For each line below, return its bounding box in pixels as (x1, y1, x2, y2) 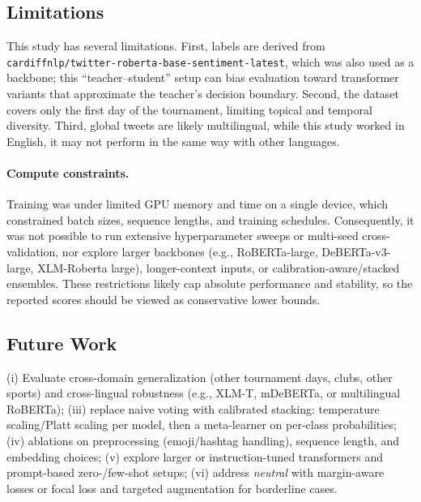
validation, (6, 243, 59, 260)
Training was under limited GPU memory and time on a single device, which (6, 195, 389, 212)
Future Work (6, 330, 117, 355)
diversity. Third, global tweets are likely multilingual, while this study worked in (6, 117, 405, 134)
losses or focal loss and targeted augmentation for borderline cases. (6, 479, 338, 496)
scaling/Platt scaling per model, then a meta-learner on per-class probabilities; (6, 416, 397, 433)
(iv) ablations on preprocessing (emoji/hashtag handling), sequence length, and (6, 431, 400, 448)
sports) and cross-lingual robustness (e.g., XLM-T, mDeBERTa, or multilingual (6, 384, 401, 401)
